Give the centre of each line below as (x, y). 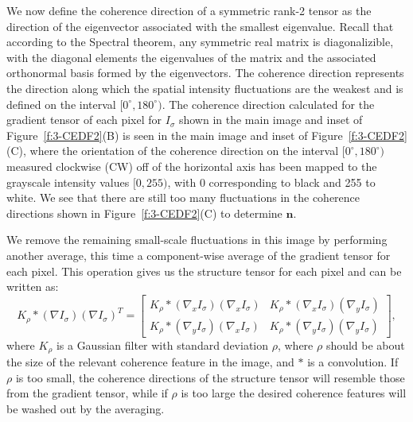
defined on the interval (61, 104)
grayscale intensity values (68, 182)
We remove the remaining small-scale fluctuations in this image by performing (197, 240)
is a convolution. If (353, 362)
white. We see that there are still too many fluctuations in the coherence (183, 197)
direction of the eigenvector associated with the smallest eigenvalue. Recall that (200, 26)
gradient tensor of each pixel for (84, 120)
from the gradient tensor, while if (87, 393)
